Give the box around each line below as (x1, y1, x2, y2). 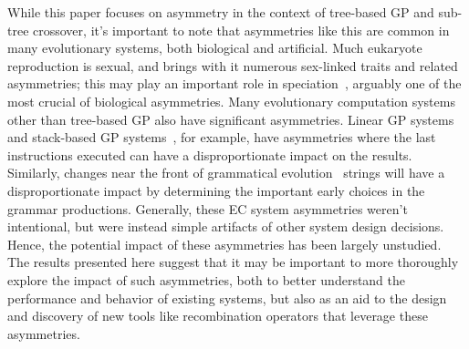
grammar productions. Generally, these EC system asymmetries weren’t (7, 199, 408, 218)
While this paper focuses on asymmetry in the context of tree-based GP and (7, 3, 434, 21)
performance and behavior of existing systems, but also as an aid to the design (7, 288, 447, 307)
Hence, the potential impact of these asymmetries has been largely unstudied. (7, 234, 442, 253)
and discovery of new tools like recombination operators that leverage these (7, 306, 428, 325)
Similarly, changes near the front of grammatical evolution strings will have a (7, 163, 445, 182)
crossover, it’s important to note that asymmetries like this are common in (33, 20, 450, 39)
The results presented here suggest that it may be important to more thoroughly (7, 252, 459, 272)
